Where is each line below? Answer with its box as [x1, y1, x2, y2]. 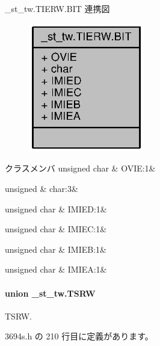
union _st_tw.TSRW [5, 286, 96, 299]
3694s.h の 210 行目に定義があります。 [5, 330, 153, 342]
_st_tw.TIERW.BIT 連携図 [5, 2, 110, 14]
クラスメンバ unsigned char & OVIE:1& [5, 162, 156, 175]
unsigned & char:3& [5, 182, 78, 195]
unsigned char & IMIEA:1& [5, 263, 107, 276]
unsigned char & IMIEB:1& [5, 243, 106, 255]
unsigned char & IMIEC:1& [5, 223, 107, 235]
